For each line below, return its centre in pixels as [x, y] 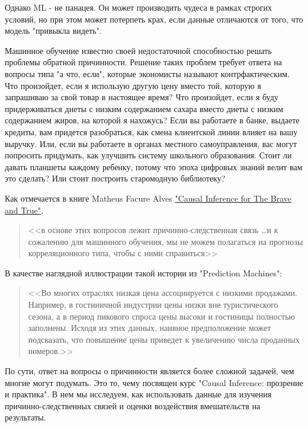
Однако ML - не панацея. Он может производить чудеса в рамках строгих [138, 7]
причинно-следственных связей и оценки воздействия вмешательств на [133, 405]
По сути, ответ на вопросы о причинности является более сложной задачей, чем [150, 371]
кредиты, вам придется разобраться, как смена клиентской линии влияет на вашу [151, 131]
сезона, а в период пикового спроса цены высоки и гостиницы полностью [161, 316]
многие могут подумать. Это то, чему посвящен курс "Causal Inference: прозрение [154, 382]
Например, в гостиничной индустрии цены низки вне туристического [153, 305]
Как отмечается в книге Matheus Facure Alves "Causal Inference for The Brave [148, 198]
